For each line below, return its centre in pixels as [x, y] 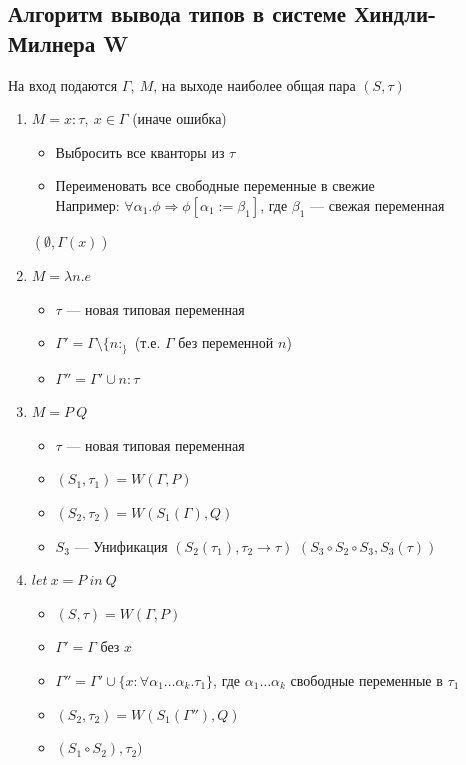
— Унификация [121, 545]
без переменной [226, 342]
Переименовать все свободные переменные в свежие [215, 185]
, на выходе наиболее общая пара [254, 84]
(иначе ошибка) [179, 118]
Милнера [52, 42]
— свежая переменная [377, 204]
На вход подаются [63, 84]
